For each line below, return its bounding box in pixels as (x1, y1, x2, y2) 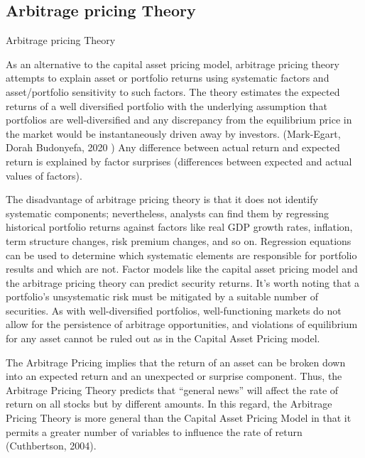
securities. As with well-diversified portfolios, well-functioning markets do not (6, 302, 342, 317)
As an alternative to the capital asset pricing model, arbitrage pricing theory (6, 56, 339, 71)
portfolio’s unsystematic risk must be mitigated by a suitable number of (6, 289, 319, 304)
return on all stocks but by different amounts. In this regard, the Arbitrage (6, 396, 332, 411)
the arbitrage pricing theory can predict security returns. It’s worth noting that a (6, 275, 360, 290)
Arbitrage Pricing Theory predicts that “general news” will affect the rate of (6, 382, 339, 397)
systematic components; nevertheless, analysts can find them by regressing (6, 205, 329, 220)
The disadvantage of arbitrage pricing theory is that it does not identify (6, 192, 318, 207)
